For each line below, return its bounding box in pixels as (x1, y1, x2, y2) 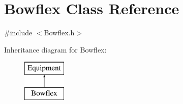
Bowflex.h (44, 27, 75, 38)
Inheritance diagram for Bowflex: (4, 44, 107, 55)
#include (4, 27, 33, 38)
